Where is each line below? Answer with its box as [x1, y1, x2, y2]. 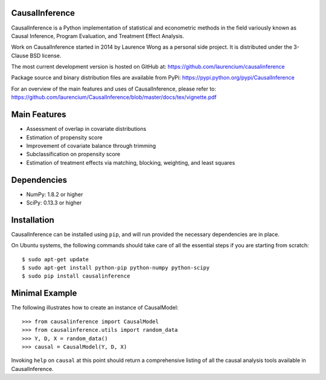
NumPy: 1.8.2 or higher [26, 191, 83, 198]
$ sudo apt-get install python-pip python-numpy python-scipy [22, 264, 210, 271]
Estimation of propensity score [26, 133, 103, 141]
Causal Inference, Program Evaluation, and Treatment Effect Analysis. [11, 32, 184, 39]
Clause [11, 52, 29, 59]
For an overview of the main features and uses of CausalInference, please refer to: [11, 85, 217, 92]
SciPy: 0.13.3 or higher [26, 199, 82, 206]
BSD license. [30, 52, 62, 59]
